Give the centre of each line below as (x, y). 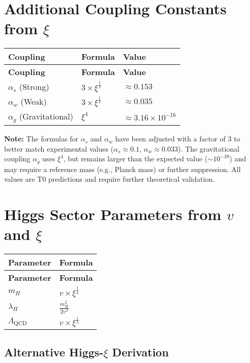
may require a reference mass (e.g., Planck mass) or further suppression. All (122, 169)
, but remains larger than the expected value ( (135, 159)
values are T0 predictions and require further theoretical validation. (109, 179)
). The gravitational (209, 148)
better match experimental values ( (59, 148)
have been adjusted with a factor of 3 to (178, 139)
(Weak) (34, 102)
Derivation (141, 352)
